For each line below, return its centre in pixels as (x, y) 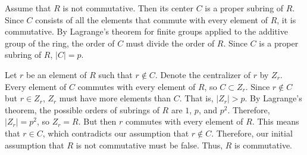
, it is (286, 19)
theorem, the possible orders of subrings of (82, 109)
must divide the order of (170, 43)
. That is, (196, 98)
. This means (275, 121)
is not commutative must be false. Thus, (149, 145)
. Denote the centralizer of (203, 74)
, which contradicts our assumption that (116, 133)
